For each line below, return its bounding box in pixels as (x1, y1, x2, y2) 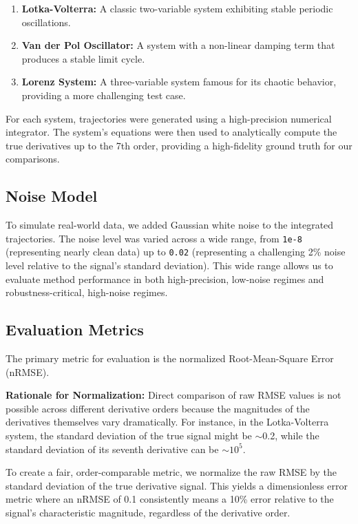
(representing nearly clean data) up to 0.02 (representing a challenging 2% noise (6, 244, 346, 259)
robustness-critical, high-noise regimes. (6, 285, 168, 300)
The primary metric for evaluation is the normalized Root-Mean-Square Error (6, 351, 334, 366)
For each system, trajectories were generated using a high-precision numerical (6, 111, 332, 125)
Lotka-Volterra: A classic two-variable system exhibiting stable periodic (21, 1, 333, 15)
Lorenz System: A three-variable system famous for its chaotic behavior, (21, 74, 337, 89)
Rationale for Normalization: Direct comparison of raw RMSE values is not (6, 388, 341, 402)
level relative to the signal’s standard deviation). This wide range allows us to (6, 258, 333, 273)
